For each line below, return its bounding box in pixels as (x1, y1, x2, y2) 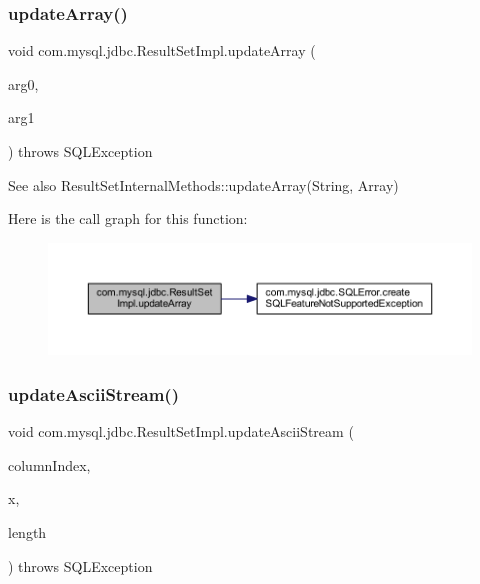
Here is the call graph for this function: (8, 208, 248, 229)
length (8, 522, 47, 543)
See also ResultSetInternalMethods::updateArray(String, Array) (8, 174, 399, 195)
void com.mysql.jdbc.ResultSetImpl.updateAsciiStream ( (8, 421, 354, 442)
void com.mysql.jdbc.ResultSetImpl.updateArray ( (8, 40, 316, 61)
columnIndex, (8, 454, 91, 475)
